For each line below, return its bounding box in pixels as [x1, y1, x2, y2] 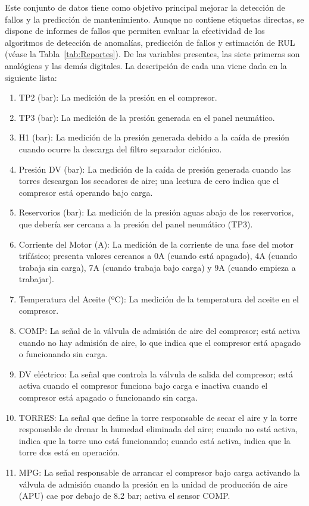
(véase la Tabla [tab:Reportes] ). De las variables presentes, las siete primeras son [5, 48, 300, 60]
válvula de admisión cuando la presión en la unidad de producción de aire [18, 477, 288, 490]
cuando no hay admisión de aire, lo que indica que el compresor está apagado [18, 336, 301, 348]
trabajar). [18, 273, 55, 285]
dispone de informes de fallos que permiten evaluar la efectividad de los [5, 24, 265, 37]
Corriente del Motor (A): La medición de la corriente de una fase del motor [18, 238, 294, 250]
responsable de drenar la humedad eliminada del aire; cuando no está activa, [18, 423, 298, 435]
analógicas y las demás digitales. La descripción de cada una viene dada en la [5, 59, 287, 71]
